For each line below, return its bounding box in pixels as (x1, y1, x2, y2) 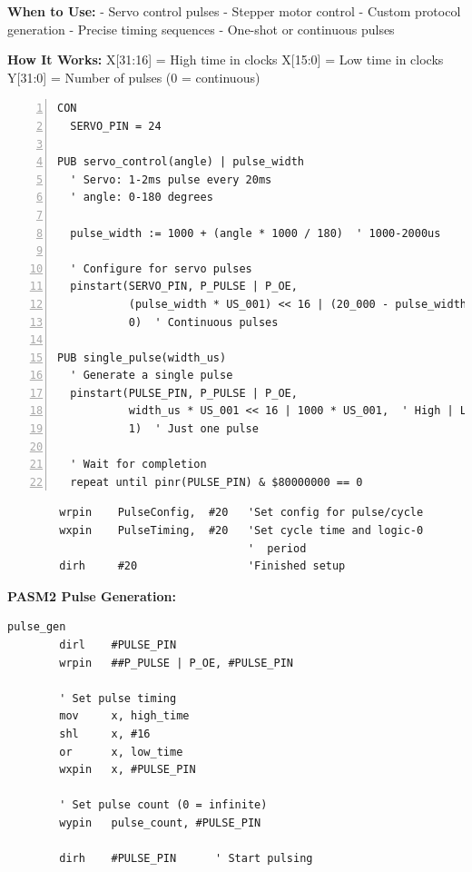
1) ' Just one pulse (128, 422, 259, 436)
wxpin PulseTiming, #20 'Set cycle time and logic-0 (59, 524, 424, 538)
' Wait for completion (70, 458, 207, 471)
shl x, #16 (59, 727, 151, 740)
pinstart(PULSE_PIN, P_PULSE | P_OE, (70, 386, 298, 400)
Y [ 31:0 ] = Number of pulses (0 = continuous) (7, 67, 261, 86)
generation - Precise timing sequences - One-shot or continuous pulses (7, 19, 395, 38)
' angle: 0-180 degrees (70, 191, 213, 204)
